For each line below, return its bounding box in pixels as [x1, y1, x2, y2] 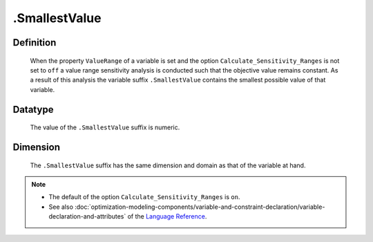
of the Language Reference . [127, 212, 207, 221]
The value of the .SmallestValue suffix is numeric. [30, 123, 180, 131]
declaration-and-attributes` [48, 212, 126, 221]
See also [48, 203, 74, 211]
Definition [12, 37, 57, 48]
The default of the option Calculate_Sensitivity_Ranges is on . [48, 193, 240, 201]
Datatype [12, 104, 54, 115]
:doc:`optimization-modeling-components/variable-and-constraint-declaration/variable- [75, 203, 325, 211]
